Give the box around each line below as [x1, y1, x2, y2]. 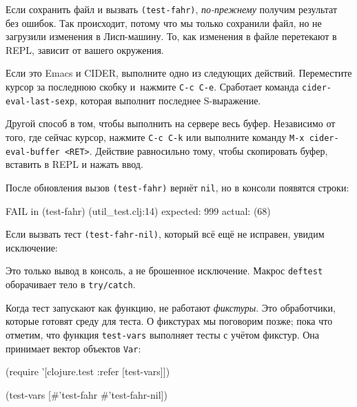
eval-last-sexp [6, 96, 75, 106]
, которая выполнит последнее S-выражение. [74, 93, 261, 107]
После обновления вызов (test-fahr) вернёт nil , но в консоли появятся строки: [6, 180, 349, 194]
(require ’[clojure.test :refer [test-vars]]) [6, 364, 170, 379]
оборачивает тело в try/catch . [6, 277, 136, 291]
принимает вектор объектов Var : [6, 341, 141, 355]
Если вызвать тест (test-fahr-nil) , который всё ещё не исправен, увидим [6, 227, 325, 241]
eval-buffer [6, 146, 60, 157]
